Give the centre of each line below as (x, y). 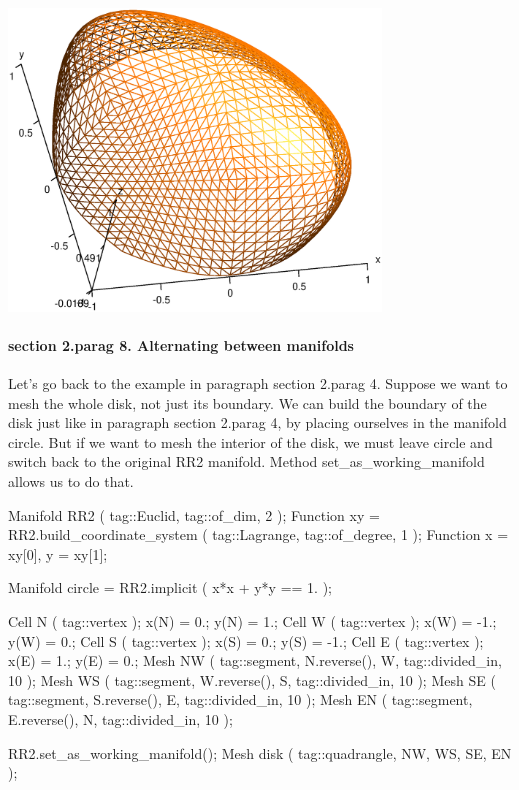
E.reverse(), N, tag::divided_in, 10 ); (120, 718)
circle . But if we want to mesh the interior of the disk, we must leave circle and (250, 441)
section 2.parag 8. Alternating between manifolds (181, 344)
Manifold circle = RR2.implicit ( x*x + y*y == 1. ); (170, 587)
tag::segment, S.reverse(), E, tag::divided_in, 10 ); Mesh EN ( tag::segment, (240, 699)
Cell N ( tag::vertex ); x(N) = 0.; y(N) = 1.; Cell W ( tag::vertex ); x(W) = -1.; (252, 620)
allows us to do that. (71, 481)
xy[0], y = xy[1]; (58, 553)
